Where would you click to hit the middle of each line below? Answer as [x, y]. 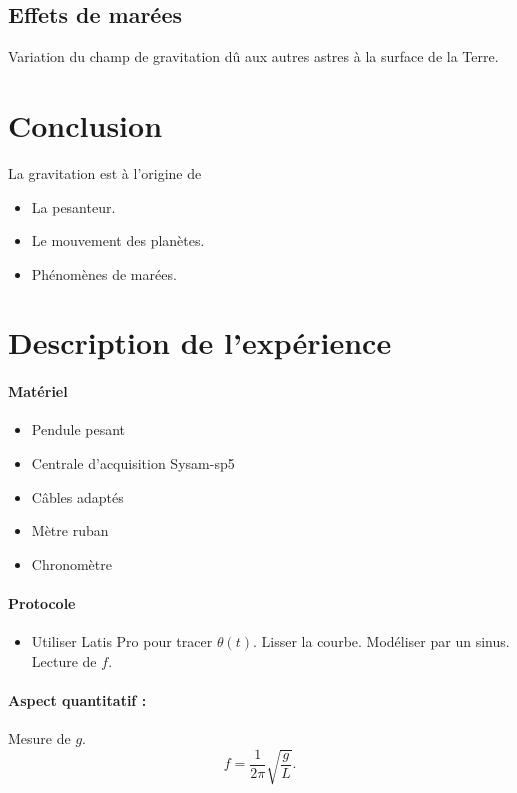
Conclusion [85, 124]
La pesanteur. [73, 206]
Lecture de [64, 660]
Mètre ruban [70, 530]
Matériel [38, 391]
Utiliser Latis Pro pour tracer [122, 641]
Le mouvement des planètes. [118, 240]
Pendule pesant [78, 429]
